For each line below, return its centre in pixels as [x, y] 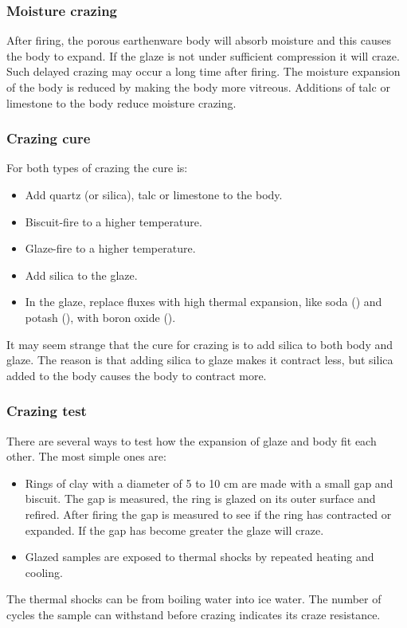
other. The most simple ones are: [86, 456]
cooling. [44, 572]
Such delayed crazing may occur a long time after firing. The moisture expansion [203, 71]
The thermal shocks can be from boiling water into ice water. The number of [194, 599]
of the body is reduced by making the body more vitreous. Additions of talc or [198, 87]
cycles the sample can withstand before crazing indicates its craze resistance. [194, 614]
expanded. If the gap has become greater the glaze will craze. [174, 530]
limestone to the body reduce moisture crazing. [121, 102]
